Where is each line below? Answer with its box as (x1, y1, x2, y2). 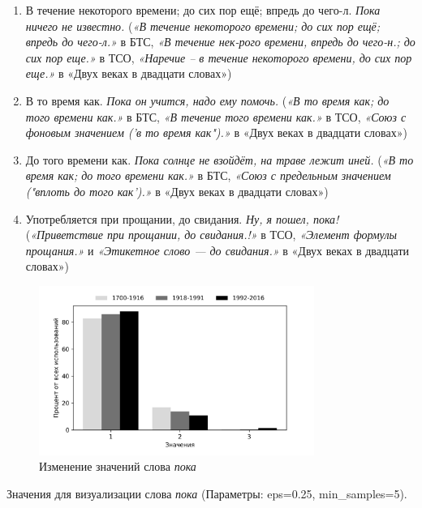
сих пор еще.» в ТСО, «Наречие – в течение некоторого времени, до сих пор (25, 49, 412, 66)
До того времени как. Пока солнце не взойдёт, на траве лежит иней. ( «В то (25, 151, 414, 168)
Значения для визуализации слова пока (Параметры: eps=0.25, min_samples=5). (6, 485, 407, 502)
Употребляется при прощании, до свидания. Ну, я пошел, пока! (25, 210, 339, 227)
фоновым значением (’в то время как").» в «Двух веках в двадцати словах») (25, 124, 407, 141)
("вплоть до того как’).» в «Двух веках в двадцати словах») (25, 182, 329, 199)
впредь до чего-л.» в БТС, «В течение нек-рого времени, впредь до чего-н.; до (25, 33, 416, 50)
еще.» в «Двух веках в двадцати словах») (25, 65, 232, 82)
